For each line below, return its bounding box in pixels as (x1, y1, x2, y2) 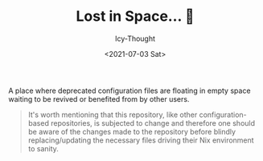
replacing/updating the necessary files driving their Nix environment (27, 135, 255, 145)
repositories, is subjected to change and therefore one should (51, 118, 256, 127)
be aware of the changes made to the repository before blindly (27, 127, 236, 136)
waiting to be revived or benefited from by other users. (8, 94, 190, 103)
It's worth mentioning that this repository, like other (27, 110, 198, 119)
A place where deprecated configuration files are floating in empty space (8, 86, 251, 95)
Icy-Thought (115, 34, 155, 43)
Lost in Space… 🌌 (76, 7, 195, 26)
